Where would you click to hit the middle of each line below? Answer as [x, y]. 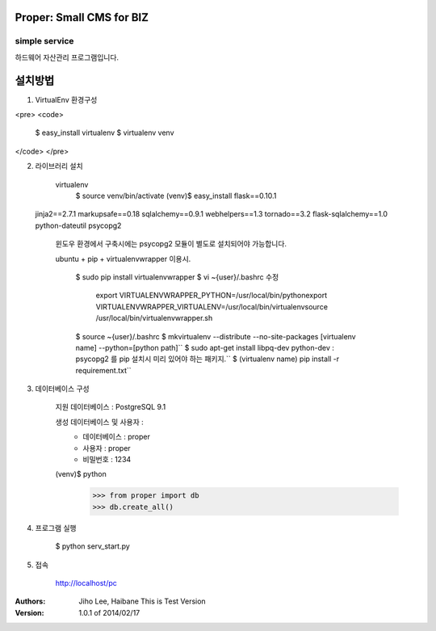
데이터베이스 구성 [62, 389]
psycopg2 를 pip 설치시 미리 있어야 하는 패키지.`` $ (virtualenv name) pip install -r [208, 359]
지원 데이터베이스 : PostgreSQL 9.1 [111, 407]
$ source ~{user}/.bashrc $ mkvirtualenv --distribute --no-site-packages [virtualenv [216, 336]
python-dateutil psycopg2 [78, 225]
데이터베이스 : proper [117, 437]
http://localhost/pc [86, 583]
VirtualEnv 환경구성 [66, 99]
